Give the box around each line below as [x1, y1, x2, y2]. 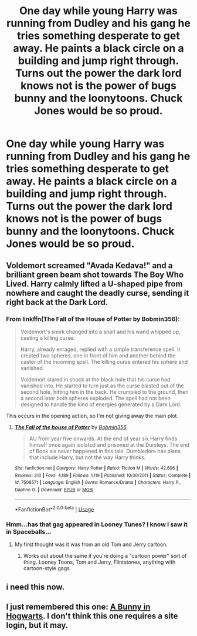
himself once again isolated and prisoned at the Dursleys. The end [29, 441, 189, 448]
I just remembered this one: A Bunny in [6, 602, 151, 612]
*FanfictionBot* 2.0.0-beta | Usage [14, 504, 94, 513]
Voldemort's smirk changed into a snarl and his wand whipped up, [20, 328, 181, 335]
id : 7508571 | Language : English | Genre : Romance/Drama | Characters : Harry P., [14, 480, 181, 486]
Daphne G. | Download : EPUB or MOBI [14, 487, 94, 493]
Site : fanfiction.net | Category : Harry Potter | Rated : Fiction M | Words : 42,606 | [14, 465, 178, 471]
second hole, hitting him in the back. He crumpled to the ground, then [20, 388, 189, 395]
